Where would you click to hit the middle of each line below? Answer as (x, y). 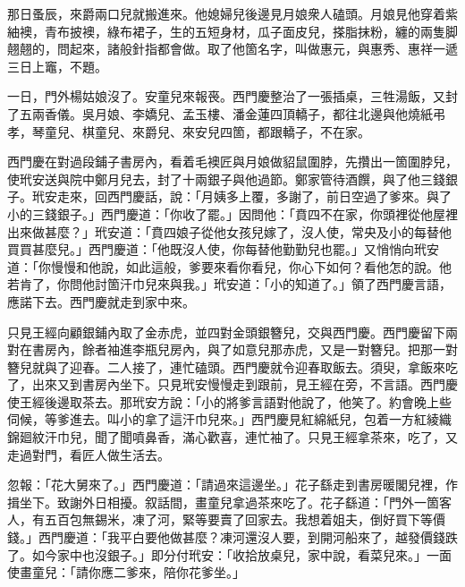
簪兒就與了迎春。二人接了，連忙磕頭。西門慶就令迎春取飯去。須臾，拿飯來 (226, 366)
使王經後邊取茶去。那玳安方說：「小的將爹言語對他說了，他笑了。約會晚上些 (229, 401)
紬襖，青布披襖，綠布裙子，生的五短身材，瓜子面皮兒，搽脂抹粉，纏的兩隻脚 (232, 31)
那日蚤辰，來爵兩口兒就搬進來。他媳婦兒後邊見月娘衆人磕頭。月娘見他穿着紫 (232, 13)
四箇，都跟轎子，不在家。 (295, 131)
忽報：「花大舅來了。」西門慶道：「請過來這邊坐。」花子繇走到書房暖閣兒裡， (226, 485)
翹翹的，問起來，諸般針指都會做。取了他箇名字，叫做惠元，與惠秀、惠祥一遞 (232, 49)
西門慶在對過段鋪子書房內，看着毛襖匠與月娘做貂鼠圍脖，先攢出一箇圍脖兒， (232, 162)
